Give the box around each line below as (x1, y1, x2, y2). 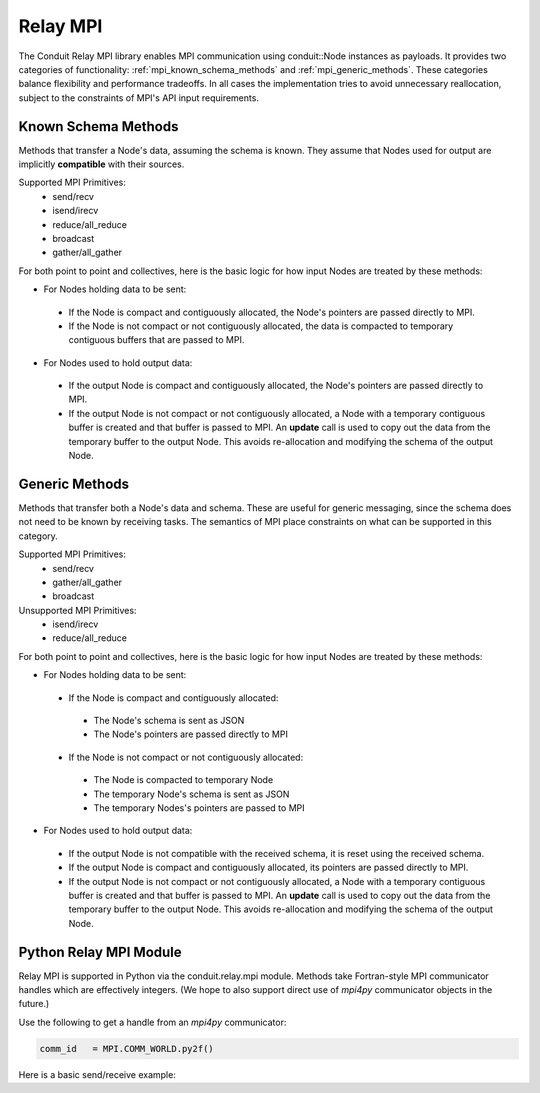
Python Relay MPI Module (18, 943, 182, 960)
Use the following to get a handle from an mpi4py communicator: (18, 1016, 287, 1028)
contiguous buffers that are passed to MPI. (68, 334, 245, 346)
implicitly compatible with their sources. (18, 158, 185, 170)
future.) (18, 998, 50, 1010)
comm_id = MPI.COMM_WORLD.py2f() (39, 1043, 214, 1054)
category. (18, 530, 59, 542)
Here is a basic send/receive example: (18, 1068, 177, 1080)
